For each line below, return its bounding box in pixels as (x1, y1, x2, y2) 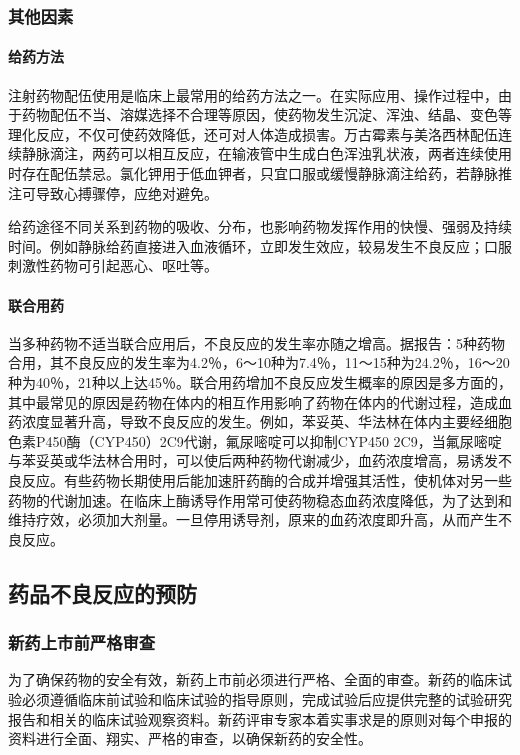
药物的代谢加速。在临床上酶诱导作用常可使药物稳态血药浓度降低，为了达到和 (8, 489, 512, 510)
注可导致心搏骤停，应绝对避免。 (8, 182, 218, 203)
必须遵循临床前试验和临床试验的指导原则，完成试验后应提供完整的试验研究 (21, 688, 512, 709)
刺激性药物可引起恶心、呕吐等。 (8, 255, 218, 276)
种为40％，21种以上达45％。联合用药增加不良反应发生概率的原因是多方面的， (8, 371, 512, 392)
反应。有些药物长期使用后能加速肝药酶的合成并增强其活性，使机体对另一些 (21, 469, 512, 490)
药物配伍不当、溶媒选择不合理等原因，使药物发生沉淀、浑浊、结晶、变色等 (21, 104, 512, 125)
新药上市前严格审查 (8, 630, 156, 655)
